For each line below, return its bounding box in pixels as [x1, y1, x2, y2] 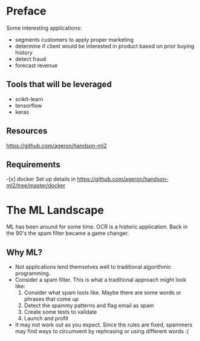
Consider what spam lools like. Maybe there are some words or [24, 289, 182, 296]
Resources [6, 126, 48, 136]
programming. [15, 270, 51, 277]
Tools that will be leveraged [6, 79, 112, 90]
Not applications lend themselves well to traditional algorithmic [15, 263, 172, 271]
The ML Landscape [6, 203, 105, 217]
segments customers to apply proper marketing [15, 36, 134, 43]
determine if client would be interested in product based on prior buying [15, 42, 195, 50]
